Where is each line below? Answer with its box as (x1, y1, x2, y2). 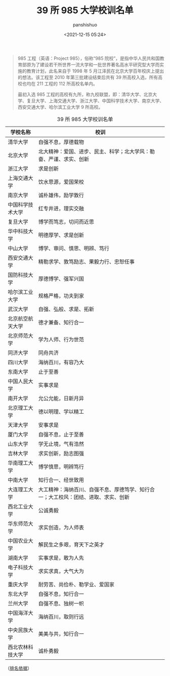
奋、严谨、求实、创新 (38, 155, 90, 163)
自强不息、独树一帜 (38, 600, 84, 607)
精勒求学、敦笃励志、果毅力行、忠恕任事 (38, 258, 135, 265)
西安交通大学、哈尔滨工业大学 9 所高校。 (17, 104, 103, 110)
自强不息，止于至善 (38, 431, 84, 438)
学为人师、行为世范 (38, 336, 84, 343)
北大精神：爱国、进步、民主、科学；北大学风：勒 (38, 148, 155, 155)
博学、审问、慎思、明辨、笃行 (38, 245, 110, 252)
